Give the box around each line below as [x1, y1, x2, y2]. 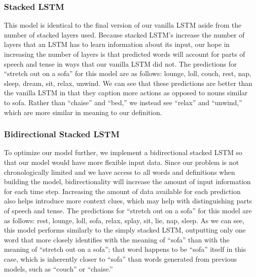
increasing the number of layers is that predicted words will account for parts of [4, 49, 245, 59]
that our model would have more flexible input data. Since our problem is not [4, 157, 239, 167]
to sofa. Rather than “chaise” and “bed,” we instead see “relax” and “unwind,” [4, 97, 242, 107]
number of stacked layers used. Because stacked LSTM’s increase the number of [4, 29, 245, 40]
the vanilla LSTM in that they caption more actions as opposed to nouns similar [4, 87, 248, 98]
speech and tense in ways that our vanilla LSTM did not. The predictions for [4, 58, 237, 69]
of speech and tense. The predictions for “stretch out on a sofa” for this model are [4, 205, 252, 215]
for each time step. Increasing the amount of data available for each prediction [4, 186, 241, 196]
